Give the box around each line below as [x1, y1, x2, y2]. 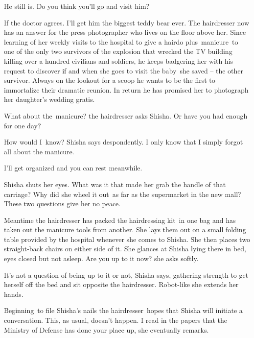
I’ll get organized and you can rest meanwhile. [4, 163, 142, 173]
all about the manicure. [4, 146, 74, 156]
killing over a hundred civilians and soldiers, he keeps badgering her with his [4, 55, 233, 66]
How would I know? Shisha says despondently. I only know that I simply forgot [4, 137, 243, 147]
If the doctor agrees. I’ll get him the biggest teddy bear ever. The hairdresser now [4, 17, 250, 27]
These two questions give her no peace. [4, 198, 121, 209]
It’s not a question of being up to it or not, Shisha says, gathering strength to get [4, 269, 249, 280]
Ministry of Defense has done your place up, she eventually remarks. [4, 324, 209, 335]
